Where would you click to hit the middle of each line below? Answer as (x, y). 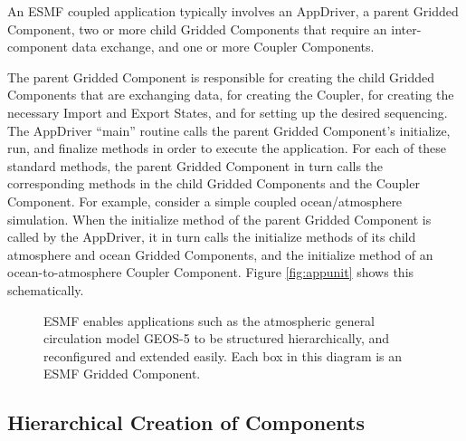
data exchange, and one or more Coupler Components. (223, 47)
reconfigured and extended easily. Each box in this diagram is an (223, 355)
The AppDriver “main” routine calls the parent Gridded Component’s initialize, (229, 130)
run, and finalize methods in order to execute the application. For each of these (227, 148)
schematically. (46, 289)
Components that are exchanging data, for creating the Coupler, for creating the (231, 95)
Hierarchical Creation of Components (186, 422)
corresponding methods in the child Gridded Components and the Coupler (214, 183)
